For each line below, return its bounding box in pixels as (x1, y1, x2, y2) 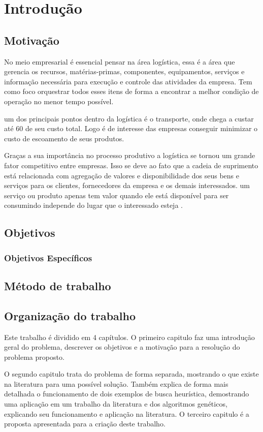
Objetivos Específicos (4, 251, 92, 264)
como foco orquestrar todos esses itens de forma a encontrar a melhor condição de (4, 86, 259, 97)
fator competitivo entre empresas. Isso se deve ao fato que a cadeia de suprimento (4, 160, 258, 170)
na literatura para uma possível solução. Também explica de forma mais (4, 378, 228, 389)
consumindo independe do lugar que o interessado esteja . (4, 200, 183, 210)
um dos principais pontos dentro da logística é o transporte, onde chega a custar (4, 113, 254, 124)
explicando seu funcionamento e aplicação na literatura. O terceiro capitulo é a (4, 408, 249, 419)
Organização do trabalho (4, 307, 136, 323)
